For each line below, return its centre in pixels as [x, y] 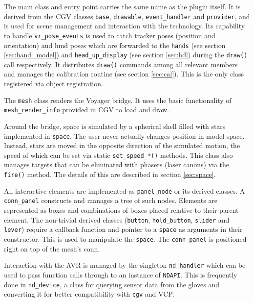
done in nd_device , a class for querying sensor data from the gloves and [112, 284]
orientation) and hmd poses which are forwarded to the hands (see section [115, 45]
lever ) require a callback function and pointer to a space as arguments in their [123, 229]
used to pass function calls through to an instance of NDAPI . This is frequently [121, 274]
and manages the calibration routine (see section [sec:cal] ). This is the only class [124, 74]
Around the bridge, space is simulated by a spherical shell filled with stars [115, 126]
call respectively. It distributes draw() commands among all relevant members [121, 64]
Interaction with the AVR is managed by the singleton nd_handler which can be [125, 265]
